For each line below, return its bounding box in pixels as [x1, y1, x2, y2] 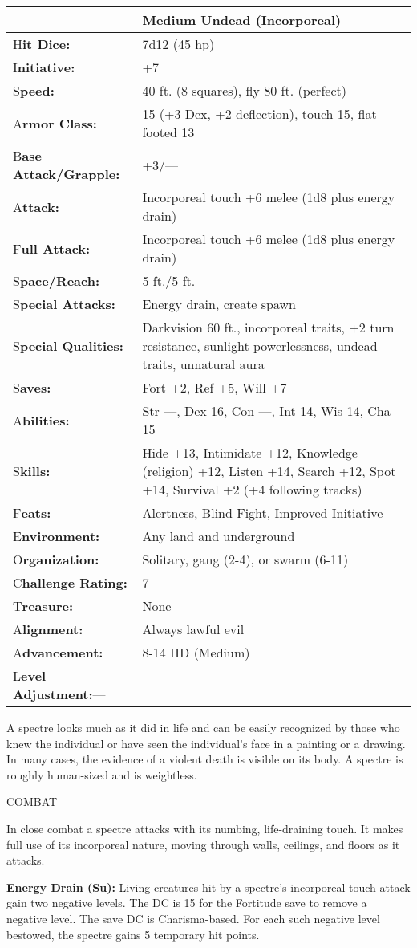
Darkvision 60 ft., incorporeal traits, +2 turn [142, 318, 395, 336]
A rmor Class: [13, 113, 97, 132]
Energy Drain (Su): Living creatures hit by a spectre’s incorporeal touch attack [6, 878, 411, 895]
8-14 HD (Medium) [142, 643, 250, 661]
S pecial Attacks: [13, 295, 115, 313]
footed [142, 123, 178, 141]
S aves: [13, 378, 51, 397]
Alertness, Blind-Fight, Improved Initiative [142, 503, 383, 522]
